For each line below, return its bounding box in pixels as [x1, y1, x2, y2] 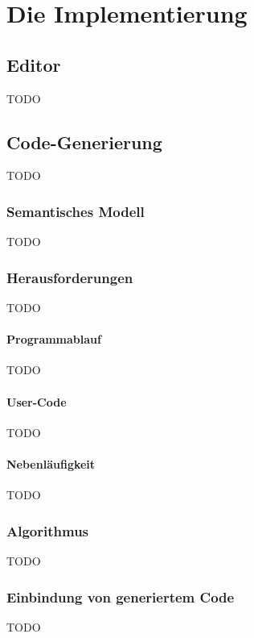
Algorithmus [6, 520, 89, 540]
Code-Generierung [6, 129, 162, 154]
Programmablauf [6, 331, 101, 348]
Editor [6, 52, 61, 77]
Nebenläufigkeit [6, 455, 96, 472]
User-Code [6, 393, 67, 410]
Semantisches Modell [6, 201, 145, 221]
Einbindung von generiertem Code [6, 586, 235, 607]
